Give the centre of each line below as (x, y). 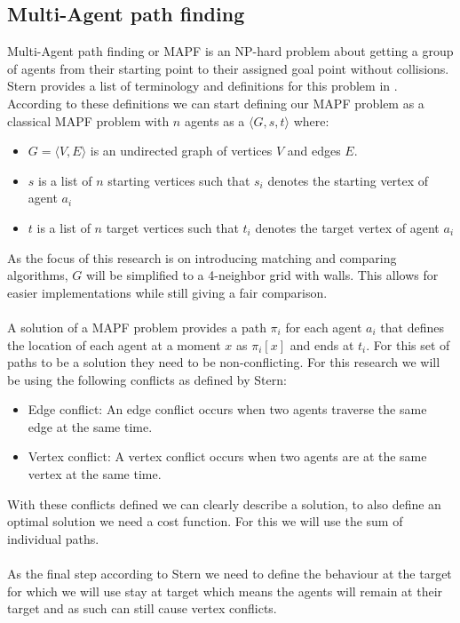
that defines (412, 327)
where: (311, 120)
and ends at (322, 344)
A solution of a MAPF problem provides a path (137, 327)
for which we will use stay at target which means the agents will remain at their (225, 591)
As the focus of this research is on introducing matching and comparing (202, 257)
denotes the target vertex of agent (347, 227)
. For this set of (408, 344)
